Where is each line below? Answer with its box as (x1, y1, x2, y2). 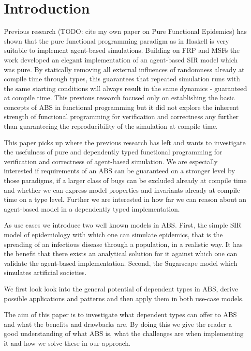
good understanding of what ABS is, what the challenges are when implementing (4, 328, 244, 338)
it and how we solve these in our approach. (4, 337, 131, 348)
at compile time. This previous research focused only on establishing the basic (4, 92, 235, 103)
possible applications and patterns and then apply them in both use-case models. (4, 293, 244, 303)
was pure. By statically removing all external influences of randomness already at (4, 64, 245, 74)
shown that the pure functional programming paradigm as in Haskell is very (4, 35, 229, 46)
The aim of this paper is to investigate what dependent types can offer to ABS (4, 309, 237, 320)
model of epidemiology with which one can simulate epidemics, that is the (4, 229, 223, 239)
